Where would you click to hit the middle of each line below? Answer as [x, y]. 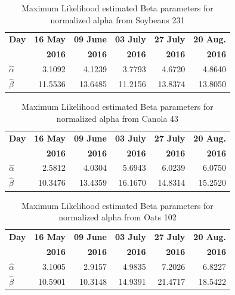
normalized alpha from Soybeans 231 [117, 19]
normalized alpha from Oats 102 [117, 217]
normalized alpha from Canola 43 [117, 118]
